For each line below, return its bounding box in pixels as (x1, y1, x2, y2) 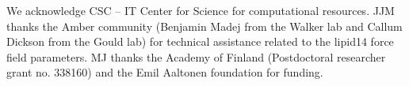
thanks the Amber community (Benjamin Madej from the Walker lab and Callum (6, 17, 403, 34)
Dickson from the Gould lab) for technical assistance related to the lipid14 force (6, 33, 394, 50)
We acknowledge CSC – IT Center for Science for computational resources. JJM (6, 2, 395, 18)
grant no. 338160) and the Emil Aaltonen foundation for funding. (6, 64, 323, 80)
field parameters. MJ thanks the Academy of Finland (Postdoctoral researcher (6, 48, 386, 65)
